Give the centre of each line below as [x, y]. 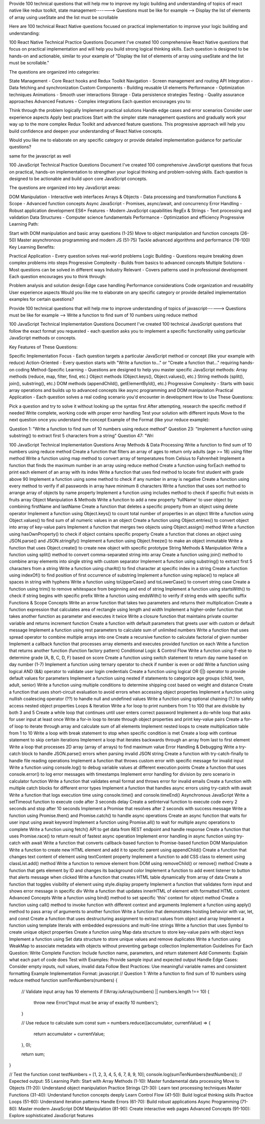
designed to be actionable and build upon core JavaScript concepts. [78, 179]
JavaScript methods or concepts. [43, 338]
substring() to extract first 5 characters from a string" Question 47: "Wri [81, 436]
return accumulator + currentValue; [69, 1034]
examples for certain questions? [41, 299]
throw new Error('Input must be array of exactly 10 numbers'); [96, 1002]
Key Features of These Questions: [43, 347]
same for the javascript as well [40, 156]
